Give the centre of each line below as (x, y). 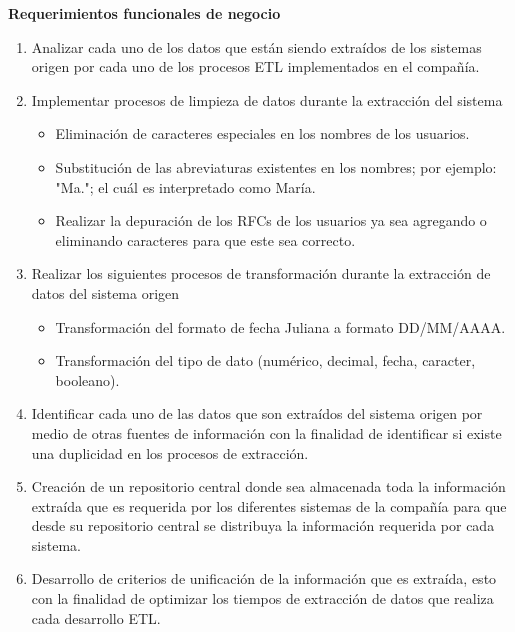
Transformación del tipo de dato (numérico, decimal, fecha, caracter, (265, 360)
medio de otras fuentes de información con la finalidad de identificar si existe (266, 432)
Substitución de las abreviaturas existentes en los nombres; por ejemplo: (276, 166)
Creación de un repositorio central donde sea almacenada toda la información (268, 486)
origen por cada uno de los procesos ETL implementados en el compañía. (255, 66)
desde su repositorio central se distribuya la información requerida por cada (263, 525)
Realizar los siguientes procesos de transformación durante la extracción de (261, 273)
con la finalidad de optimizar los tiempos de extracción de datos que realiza (262, 598)
